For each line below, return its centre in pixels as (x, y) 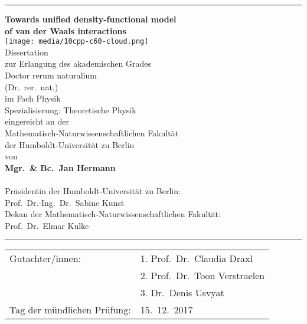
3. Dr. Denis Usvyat (182, 293)
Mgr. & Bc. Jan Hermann (60, 167)
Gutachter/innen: (45, 258)
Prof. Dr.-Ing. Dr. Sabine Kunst (65, 202)
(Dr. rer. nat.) (32, 86)
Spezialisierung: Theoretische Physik (71, 109)
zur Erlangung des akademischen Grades (78, 63)
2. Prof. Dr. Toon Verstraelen (203, 276)
